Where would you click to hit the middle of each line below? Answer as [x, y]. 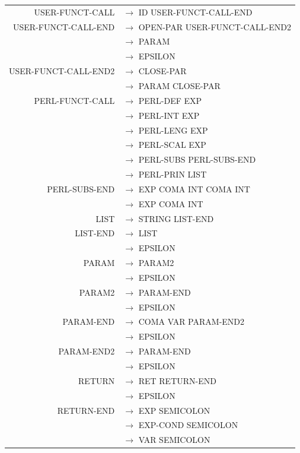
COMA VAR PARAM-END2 [192, 321]
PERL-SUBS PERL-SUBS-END [197, 159]
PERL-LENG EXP [173, 130]
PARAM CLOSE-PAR [179, 85]
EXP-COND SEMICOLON [188, 425]
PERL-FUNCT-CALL [74, 100]
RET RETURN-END [177, 380]
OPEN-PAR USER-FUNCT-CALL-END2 [215, 26]
